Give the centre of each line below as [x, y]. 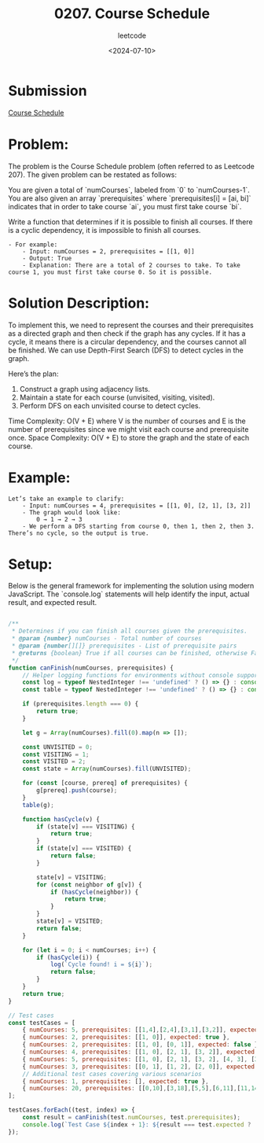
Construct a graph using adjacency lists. [85, 389]
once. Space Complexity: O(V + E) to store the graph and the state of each [129, 437]
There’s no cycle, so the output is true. [79, 533]
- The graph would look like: [72, 512]
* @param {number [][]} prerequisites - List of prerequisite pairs [124, 646]
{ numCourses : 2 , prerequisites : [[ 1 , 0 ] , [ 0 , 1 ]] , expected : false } [140, 1045]
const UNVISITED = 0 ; [57, 747]
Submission [48, 90]
